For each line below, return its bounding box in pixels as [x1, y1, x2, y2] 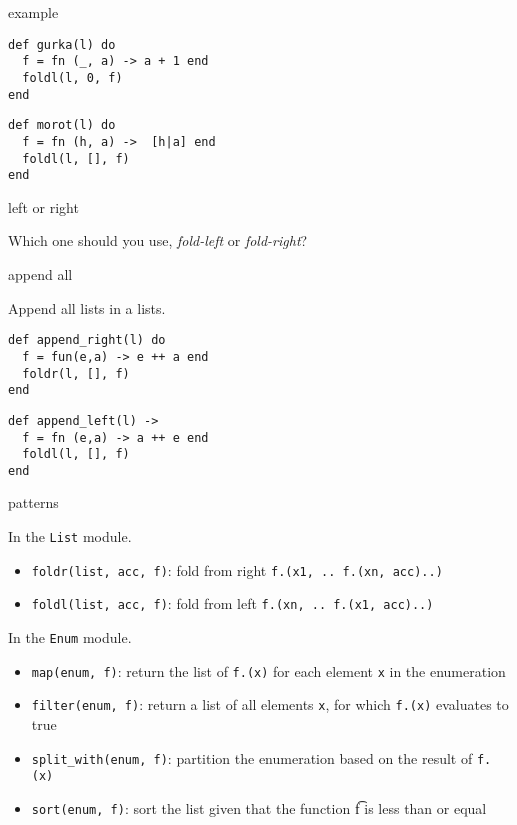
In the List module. [8, 526, 132, 547]
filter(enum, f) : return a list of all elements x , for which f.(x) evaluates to [31, 694, 509, 715]
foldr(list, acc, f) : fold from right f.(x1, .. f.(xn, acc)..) [31, 559, 443, 580]
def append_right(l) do [8, 333, 166, 348]
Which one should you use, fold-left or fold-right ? [8, 230, 308, 251]
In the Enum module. [8, 627, 132, 648]
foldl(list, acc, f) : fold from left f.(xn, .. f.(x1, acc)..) [31, 593, 434, 614]
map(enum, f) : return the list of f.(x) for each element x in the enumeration [31, 660, 506, 681]
